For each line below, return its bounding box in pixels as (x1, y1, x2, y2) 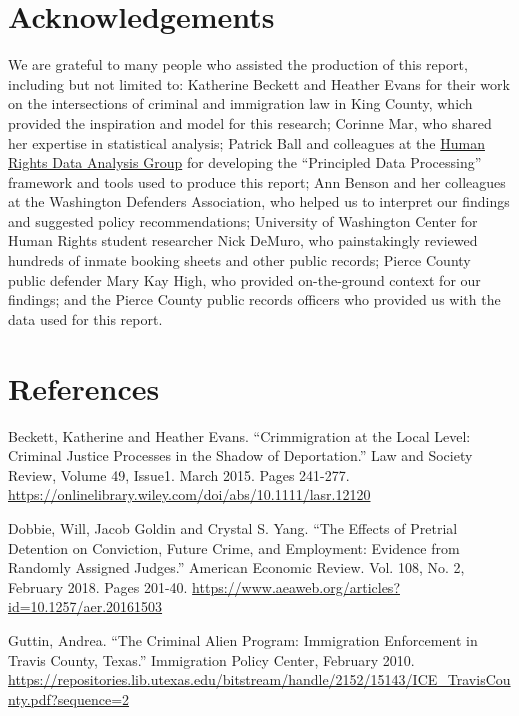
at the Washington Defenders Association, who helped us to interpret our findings (8, 191, 510, 212)
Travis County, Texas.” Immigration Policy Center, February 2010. (8, 649, 415, 670)
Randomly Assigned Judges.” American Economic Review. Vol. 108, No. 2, (8, 557, 465, 578)
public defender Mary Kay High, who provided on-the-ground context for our (8, 269, 481, 290)
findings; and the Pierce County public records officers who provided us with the (8, 289, 501, 310)
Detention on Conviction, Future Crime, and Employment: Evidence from (8, 537, 460, 558)
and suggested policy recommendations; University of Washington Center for (8, 210, 478, 231)
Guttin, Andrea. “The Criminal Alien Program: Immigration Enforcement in (8, 629, 478, 650)
